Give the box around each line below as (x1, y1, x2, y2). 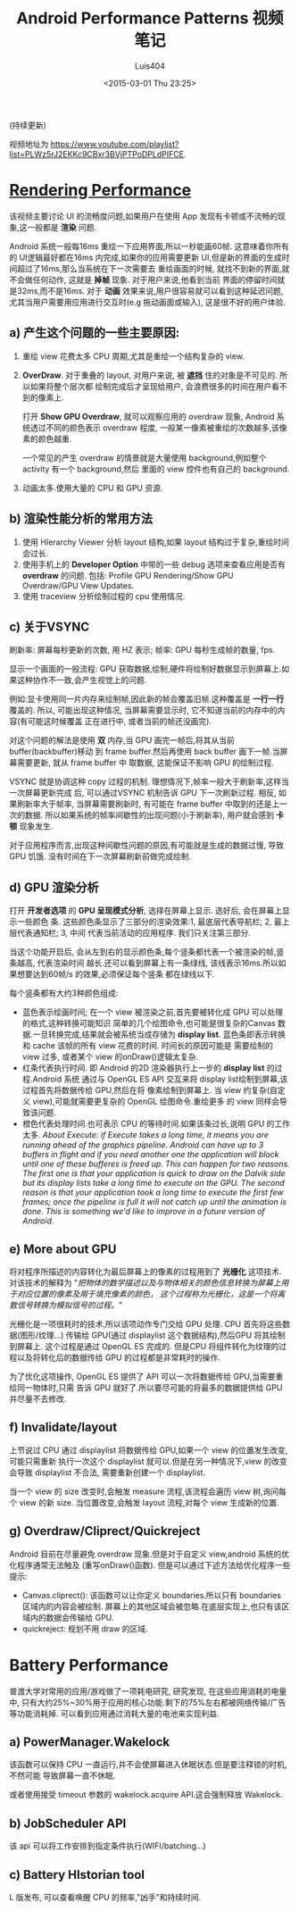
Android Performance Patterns (16, 8, 249, 29)
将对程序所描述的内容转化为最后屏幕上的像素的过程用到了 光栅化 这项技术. (9, 1265, 282, 1277)
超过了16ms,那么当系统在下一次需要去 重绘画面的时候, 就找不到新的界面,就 (16, 263, 290, 273)
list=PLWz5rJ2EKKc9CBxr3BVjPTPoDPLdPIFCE (9, 148, 185, 159)
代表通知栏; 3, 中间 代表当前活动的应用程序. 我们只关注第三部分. (16, 928, 252, 939)
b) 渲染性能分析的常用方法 (9, 511, 154, 527)
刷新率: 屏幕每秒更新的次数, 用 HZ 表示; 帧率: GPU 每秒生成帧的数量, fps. (9, 645, 276, 655)
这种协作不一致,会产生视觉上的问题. (16, 675, 147, 686)
